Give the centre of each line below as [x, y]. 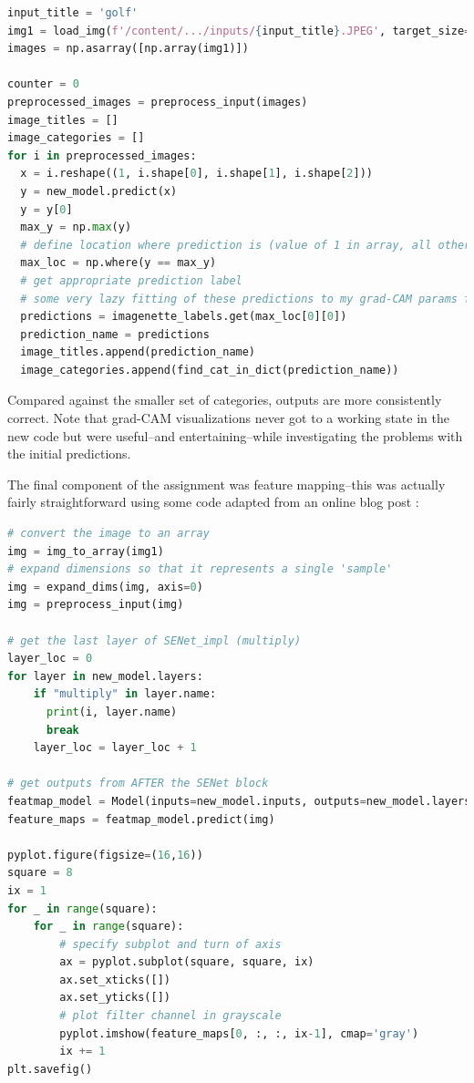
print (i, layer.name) [112, 712]
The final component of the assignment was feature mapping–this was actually [227, 484]
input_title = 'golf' [73, 13]
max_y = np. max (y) [76, 227]
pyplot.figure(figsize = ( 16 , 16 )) [105, 855]
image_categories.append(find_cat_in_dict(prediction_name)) [210, 370]
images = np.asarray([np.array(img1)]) [128, 49]
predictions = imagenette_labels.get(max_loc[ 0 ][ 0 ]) [184, 317]
